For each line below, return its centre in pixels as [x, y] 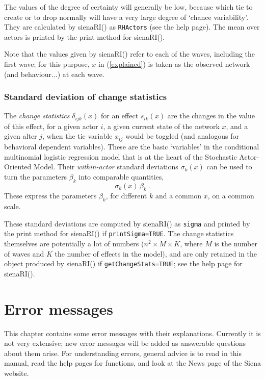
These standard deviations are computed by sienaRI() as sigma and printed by [127, 223]
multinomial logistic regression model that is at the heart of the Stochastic [121, 156]
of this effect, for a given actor [51, 126]
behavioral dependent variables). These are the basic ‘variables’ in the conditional [132, 146]
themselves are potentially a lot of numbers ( [74, 244]
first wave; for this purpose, [47, 64]
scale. [12, 206]
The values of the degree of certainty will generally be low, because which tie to [128, 7]
